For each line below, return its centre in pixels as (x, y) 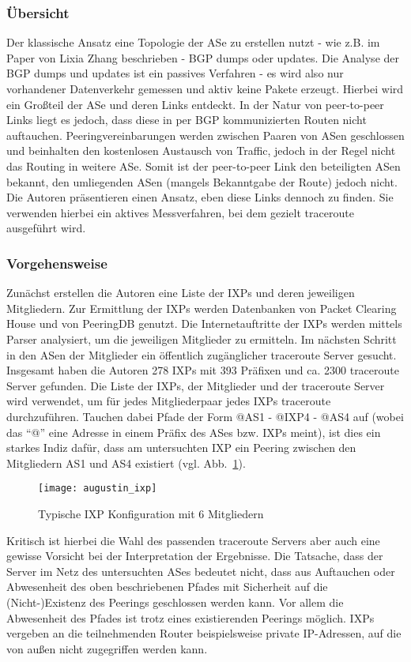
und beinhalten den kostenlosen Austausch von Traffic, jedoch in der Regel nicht (201, 150)
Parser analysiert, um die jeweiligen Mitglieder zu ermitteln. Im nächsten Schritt (202, 339)
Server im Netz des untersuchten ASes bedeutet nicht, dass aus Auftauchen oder (201, 571)
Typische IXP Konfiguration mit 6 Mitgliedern (151, 513)
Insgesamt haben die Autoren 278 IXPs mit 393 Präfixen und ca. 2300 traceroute (203, 370)
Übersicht (38, 12)
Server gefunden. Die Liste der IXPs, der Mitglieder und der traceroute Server (196, 385)
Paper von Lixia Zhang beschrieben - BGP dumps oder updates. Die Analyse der (203, 57)
